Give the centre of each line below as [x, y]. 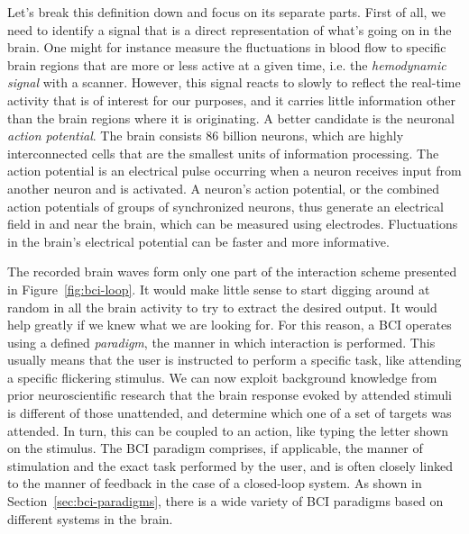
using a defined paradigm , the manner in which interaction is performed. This [221, 342]
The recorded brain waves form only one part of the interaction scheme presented [232, 272]
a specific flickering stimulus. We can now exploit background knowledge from [222, 377]
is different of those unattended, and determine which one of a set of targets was [230, 413]
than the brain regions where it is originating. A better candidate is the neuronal [231, 118]
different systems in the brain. [90, 518]
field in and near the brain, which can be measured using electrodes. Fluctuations [233, 224]
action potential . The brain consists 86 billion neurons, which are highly [206, 136]
